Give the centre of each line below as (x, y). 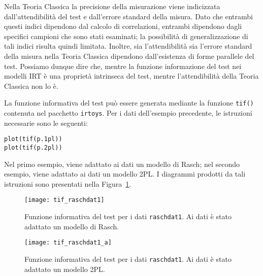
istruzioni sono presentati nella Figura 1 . (68, 183)
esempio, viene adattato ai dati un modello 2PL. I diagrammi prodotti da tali (125, 174)
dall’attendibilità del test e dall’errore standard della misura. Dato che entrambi (128, 16)
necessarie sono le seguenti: (46, 123)
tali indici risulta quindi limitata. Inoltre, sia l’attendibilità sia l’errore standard (128, 46)
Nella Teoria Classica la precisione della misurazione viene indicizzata (112, 6)
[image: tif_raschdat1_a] (68, 243)
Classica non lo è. (31, 85)
